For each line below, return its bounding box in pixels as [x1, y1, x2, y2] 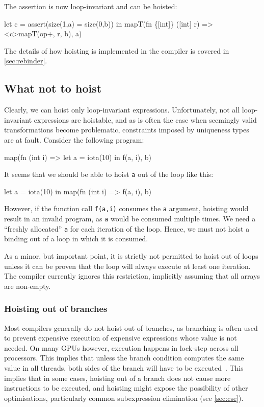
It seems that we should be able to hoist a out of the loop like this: [4, 169, 214, 179]
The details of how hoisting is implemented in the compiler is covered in [4, 45, 229, 56]
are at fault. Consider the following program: [4, 134, 144, 145]
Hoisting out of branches [4, 302, 108, 315]
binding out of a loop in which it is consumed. [4, 233, 148, 244]
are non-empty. [4, 280, 51, 291]
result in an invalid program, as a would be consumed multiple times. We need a [4, 213, 256, 224]
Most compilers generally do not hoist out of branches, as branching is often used [4, 322, 258, 333]
